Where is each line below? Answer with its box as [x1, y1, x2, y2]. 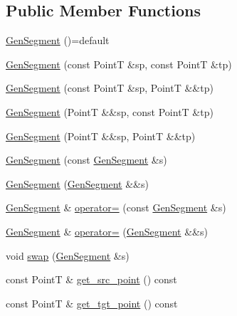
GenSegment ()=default [6, 33, 110, 48]
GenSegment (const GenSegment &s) [6, 152, 167, 167]
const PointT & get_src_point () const [6, 272, 177, 287]
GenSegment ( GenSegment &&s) [6, 176, 149, 191]
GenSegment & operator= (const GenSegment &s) [6, 200, 226, 215]
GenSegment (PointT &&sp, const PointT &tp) [6, 104, 214, 119]
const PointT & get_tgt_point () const [6, 295, 178, 310]
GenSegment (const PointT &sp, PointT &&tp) [6, 80, 214, 95]
